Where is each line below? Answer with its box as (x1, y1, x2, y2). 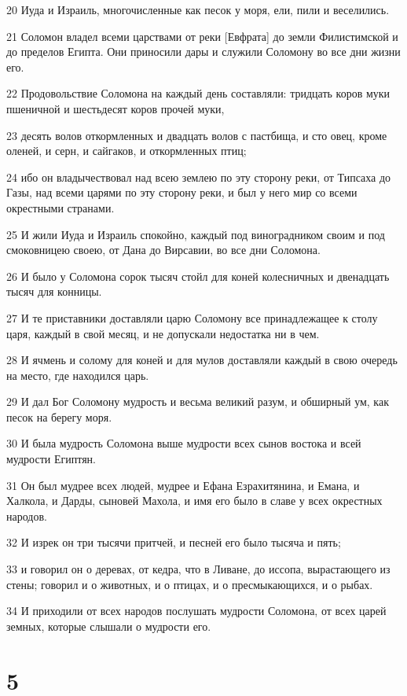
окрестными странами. (6, 199, 115, 215)
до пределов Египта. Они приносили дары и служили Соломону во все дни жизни (6, 43, 401, 60)
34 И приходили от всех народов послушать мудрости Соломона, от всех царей (6, 602, 387, 619)
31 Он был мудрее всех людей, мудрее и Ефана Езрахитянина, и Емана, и (6, 477, 360, 493)
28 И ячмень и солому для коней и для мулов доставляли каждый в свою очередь (6, 352, 398, 368)
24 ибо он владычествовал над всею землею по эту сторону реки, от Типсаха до (6, 168, 391, 185)
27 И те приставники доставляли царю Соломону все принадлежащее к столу (6, 309, 378, 326)
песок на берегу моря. (6, 408, 112, 425)
